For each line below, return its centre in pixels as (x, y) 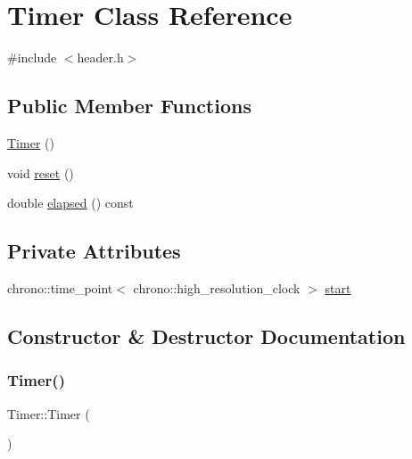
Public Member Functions (129, 106)
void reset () (41, 172)
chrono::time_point (60, 287)
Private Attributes (94, 251)
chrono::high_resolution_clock (217, 287)
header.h (100, 57)
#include (32, 57)
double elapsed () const (70, 203)
